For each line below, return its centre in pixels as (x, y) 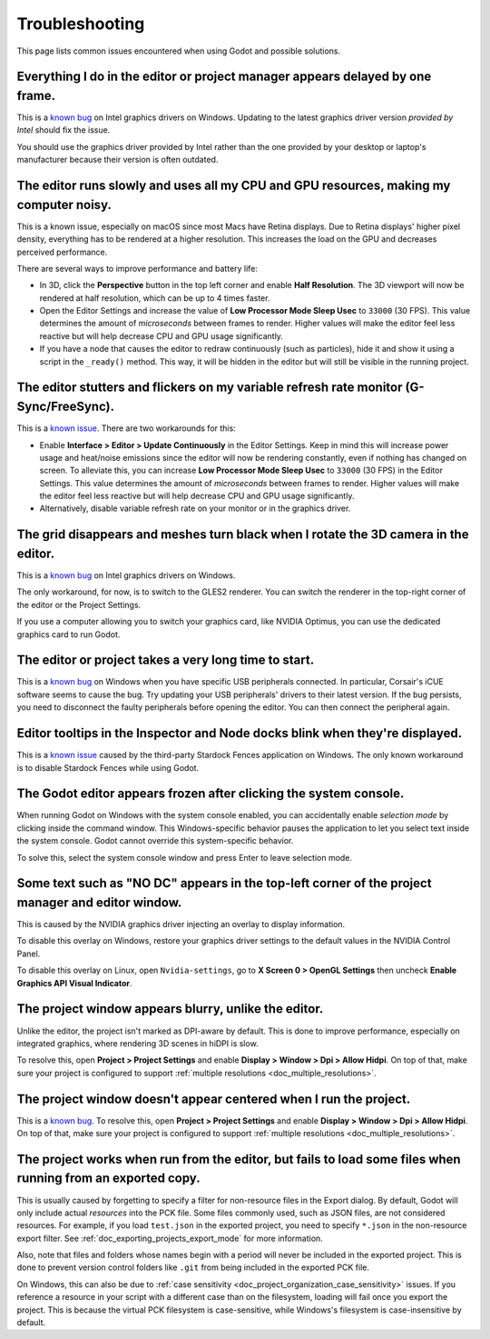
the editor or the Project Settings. (79, 605)
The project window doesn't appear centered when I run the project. (214, 1099)
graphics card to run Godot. (69, 634)
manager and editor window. (99, 903)
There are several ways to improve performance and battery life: (137, 268)
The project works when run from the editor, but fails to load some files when (239, 1159)
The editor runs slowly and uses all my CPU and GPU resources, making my (234, 186)
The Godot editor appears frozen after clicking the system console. (211, 794)
